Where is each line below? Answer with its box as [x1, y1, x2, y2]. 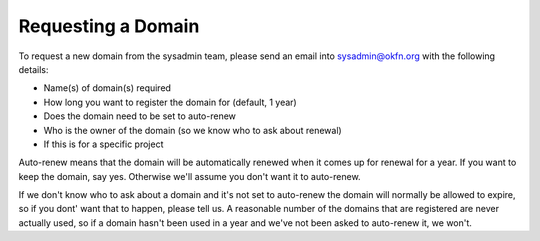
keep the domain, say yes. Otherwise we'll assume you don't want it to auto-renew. [18, 170, 361, 182]
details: [18, 63, 49, 75]
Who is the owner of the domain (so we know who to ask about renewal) [43, 124, 342, 136]
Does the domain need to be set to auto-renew [43, 110, 237, 122]
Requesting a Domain [18, 15, 200, 37]
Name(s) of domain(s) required [43, 82, 172, 94]
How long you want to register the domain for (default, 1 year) [43, 96, 297, 108]
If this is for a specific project [43, 138, 164, 150]
